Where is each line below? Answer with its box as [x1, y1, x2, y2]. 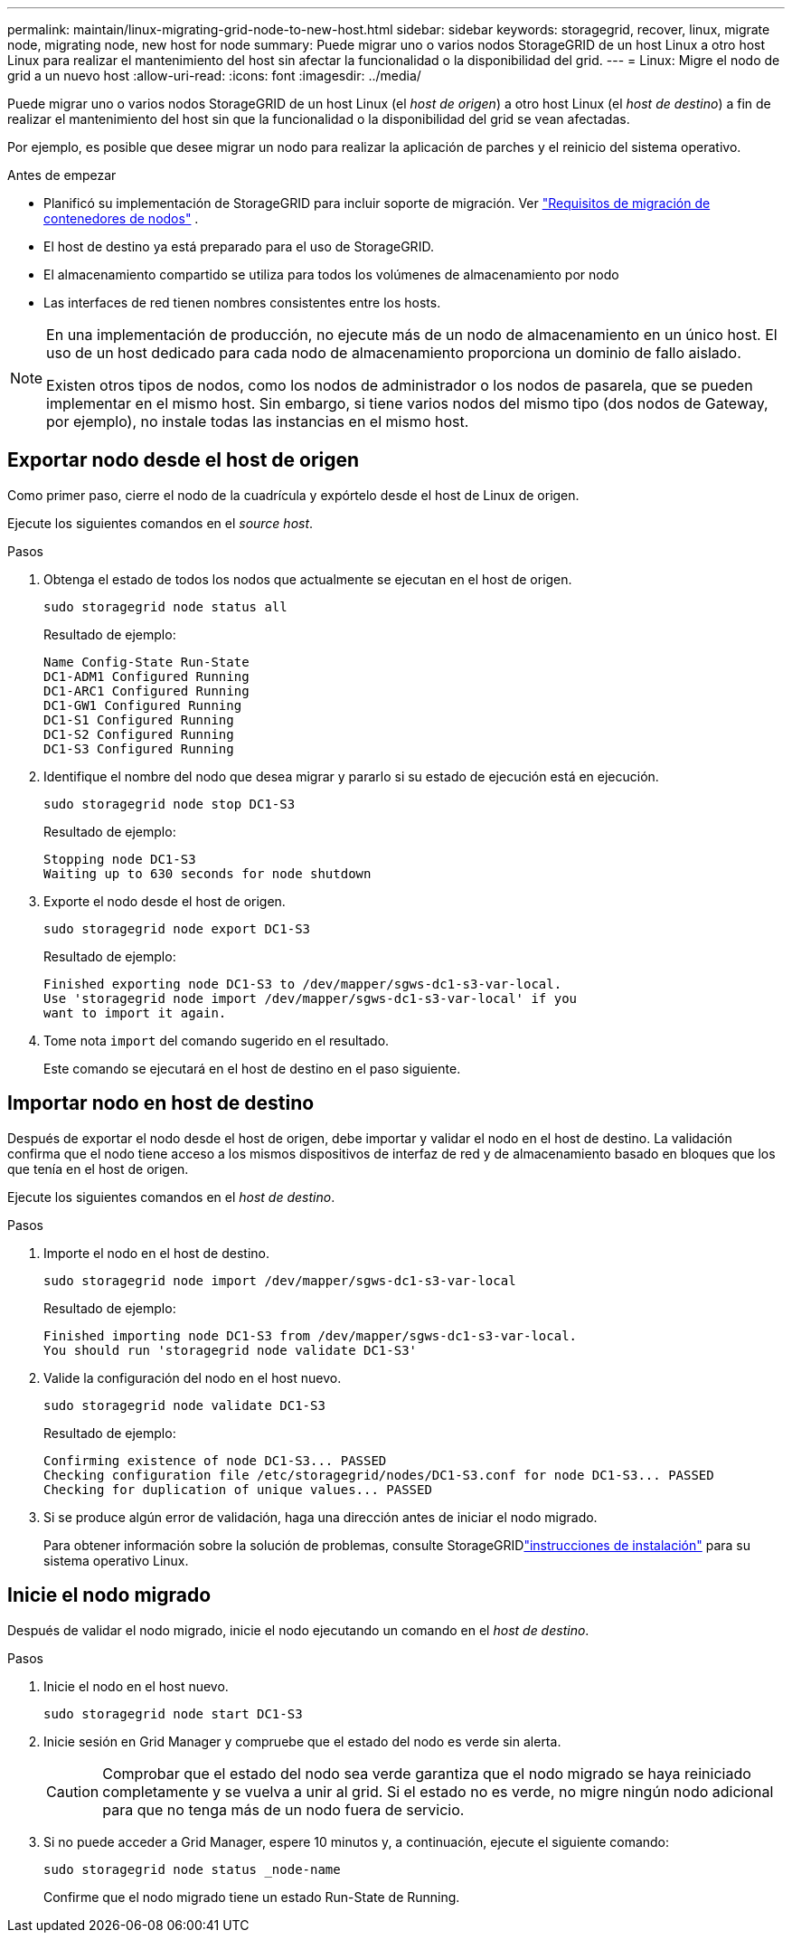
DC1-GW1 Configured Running [43, 697, 242, 713]
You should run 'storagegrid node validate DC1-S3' [43, 1342, 418, 1358]
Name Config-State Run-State [43, 654, 250, 669]
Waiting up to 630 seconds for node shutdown [43, 866, 372, 881]
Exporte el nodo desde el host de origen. [43, 893, 286, 909]
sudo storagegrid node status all [43, 599, 288, 614]
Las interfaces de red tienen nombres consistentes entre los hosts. [43, 295, 441, 310]
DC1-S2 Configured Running [43, 726, 234, 742]
